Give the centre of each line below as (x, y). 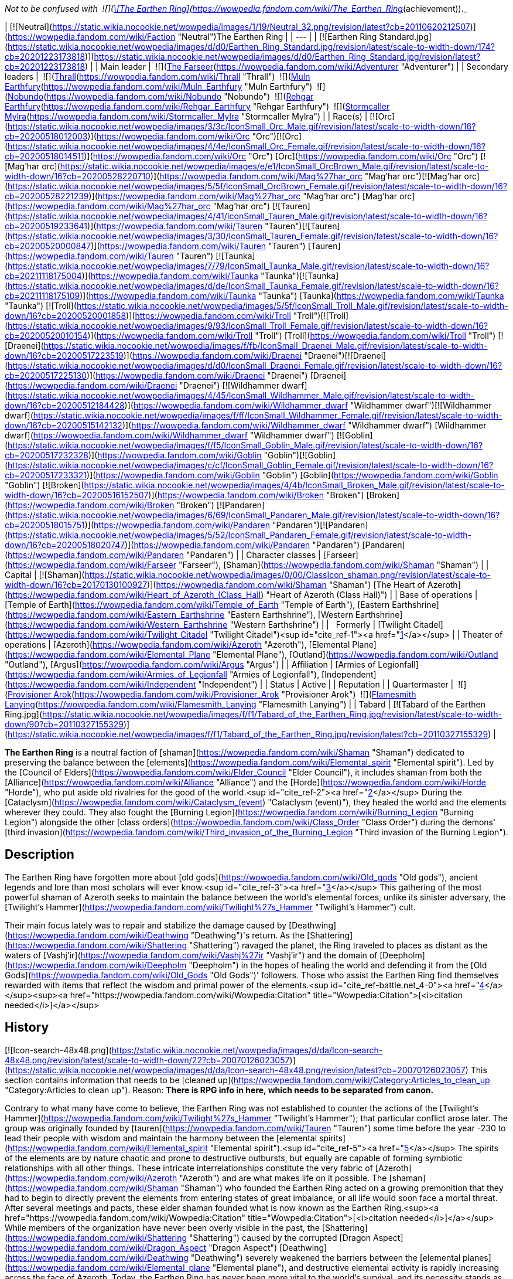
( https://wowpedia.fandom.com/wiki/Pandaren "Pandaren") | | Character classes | (163, 555)
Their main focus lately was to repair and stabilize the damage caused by (146, 925)
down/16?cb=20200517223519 (64, 356)
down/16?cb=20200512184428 (65, 405)
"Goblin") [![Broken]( (45, 485)
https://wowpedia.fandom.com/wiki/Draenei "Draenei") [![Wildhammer (144, 385)
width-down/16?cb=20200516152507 (77, 495)
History (27, 1028)
